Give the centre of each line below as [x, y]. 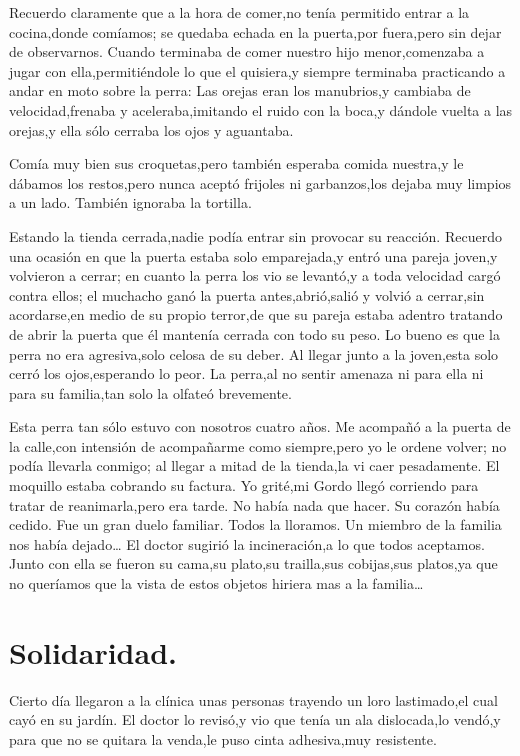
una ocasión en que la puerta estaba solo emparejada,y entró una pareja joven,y [253, 255]
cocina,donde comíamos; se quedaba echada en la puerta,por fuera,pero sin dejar [255, 31]
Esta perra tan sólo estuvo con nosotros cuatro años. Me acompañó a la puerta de [260, 426]
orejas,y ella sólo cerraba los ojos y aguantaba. [151, 129]
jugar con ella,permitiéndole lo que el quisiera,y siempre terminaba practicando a [257, 70]
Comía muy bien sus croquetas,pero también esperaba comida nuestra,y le [236, 163]
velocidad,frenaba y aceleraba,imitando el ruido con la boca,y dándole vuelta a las [261, 109]
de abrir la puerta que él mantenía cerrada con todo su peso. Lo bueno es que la [254, 333]
